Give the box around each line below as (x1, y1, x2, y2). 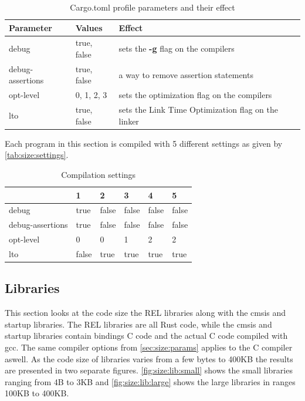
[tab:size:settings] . (5, 149, 69, 161)
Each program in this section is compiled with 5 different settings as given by (5, 137, 283, 149)
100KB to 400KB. (5, 387, 69, 399)
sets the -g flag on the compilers (118, 42, 235, 55)
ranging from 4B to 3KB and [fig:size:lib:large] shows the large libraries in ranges (5, 375, 296, 387)
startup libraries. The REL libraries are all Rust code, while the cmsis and (5, 318, 272, 330)
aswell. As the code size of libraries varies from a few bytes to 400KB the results (5, 352, 293, 365)
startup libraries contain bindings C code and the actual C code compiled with (5, 329, 288, 342)
